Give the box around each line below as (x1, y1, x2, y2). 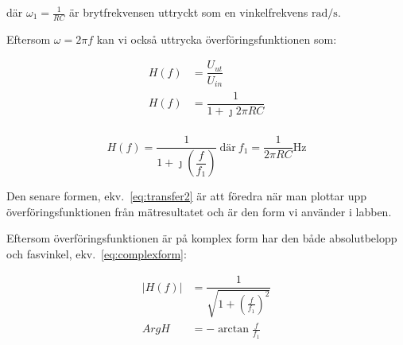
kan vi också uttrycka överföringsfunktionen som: (96, 30, 337, 47)
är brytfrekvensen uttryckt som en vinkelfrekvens (69, 4, 308, 20)
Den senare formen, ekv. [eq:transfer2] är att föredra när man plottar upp (6, 188, 367, 204)
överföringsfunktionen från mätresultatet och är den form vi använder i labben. (6, 203, 392, 219)
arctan (218, 324, 250, 335)
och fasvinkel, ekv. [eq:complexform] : (6, 245, 187, 262)
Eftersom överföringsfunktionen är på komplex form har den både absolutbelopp (6, 230, 397, 246)
